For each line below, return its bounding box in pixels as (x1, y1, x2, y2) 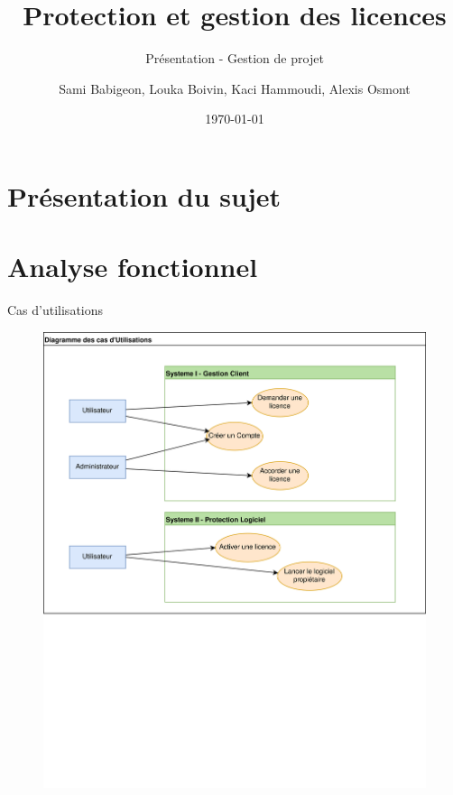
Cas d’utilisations (7, 300, 104, 319)
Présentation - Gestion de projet (145, 49, 324, 68)
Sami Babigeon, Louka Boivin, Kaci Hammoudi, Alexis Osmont (59, 79, 411, 97)
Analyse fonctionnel (7, 248, 258, 285)
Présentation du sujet (7, 177, 282, 214)
